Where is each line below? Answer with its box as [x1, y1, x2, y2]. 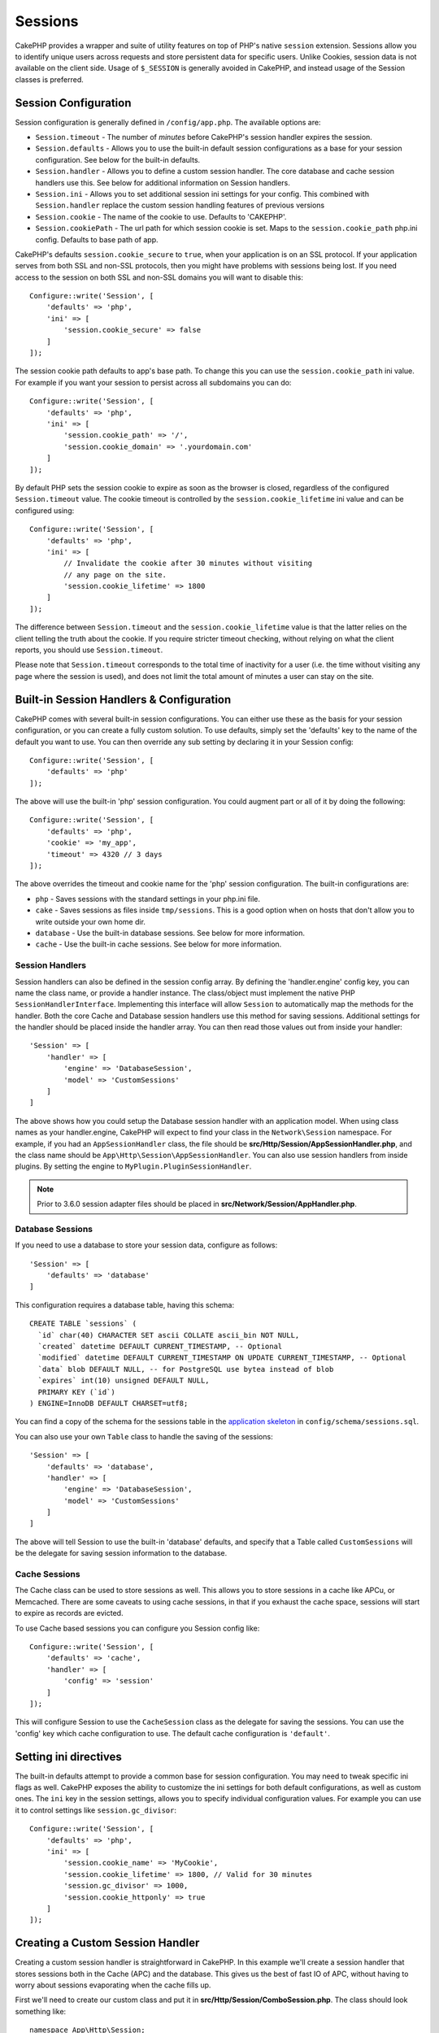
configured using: [15, 505, 75, 516]
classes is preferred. [15, 74, 85, 85]
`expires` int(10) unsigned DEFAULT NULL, [37, 1376, 211, 1386]
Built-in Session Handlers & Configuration [15, 692, 232, 707]
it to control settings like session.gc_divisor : [15, 1805, 176, 1815]
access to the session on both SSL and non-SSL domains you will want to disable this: [15, 272, 304, 282]
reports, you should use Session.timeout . [15, 645, 163, 655]
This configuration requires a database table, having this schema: [15, 1299, 235, 1309]
